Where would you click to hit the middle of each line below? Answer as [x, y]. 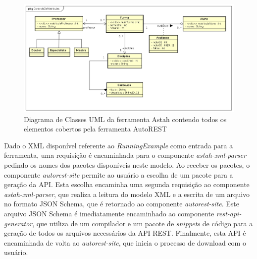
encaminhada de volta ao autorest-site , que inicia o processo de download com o [125, 242]
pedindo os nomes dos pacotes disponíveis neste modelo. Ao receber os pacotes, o [127, 164]
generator [18, 223]
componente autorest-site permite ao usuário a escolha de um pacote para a [119, 174]
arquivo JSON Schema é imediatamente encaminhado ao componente [109, 213]
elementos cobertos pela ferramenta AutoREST [95, 129]
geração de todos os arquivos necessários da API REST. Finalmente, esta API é [125, 233]
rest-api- [229, 213]
